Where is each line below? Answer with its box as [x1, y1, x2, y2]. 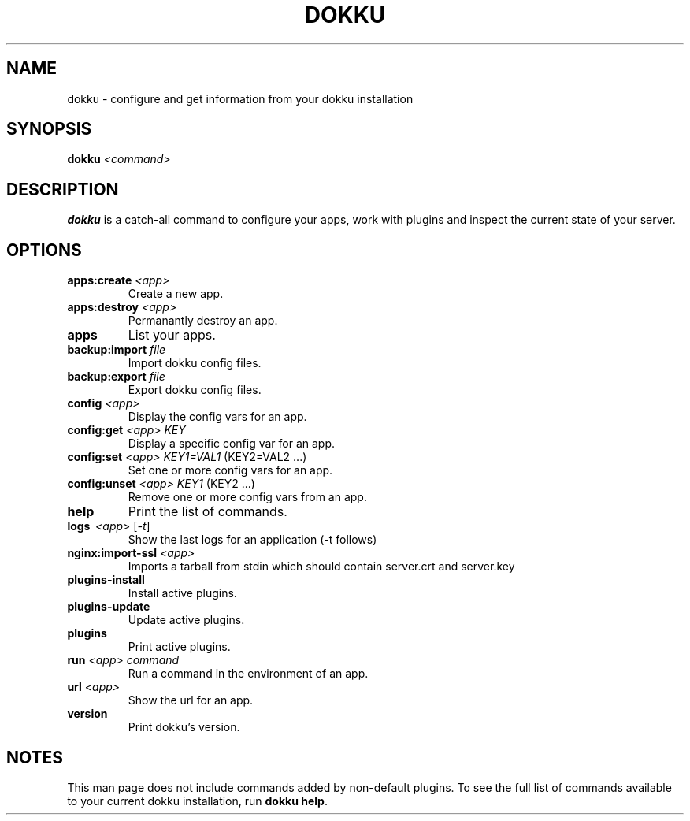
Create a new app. [128, 287, 224, 301]
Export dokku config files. [128, 383, 262, 397]
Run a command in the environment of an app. [128, 667, 369, 681]
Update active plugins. [128, 613, 245, 627]
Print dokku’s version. [128, 720, 240, 734]
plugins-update [67, 600, 150, 614]
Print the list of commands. [128, 503, 287, 520]
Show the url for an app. [128, 693, 254, 708]
